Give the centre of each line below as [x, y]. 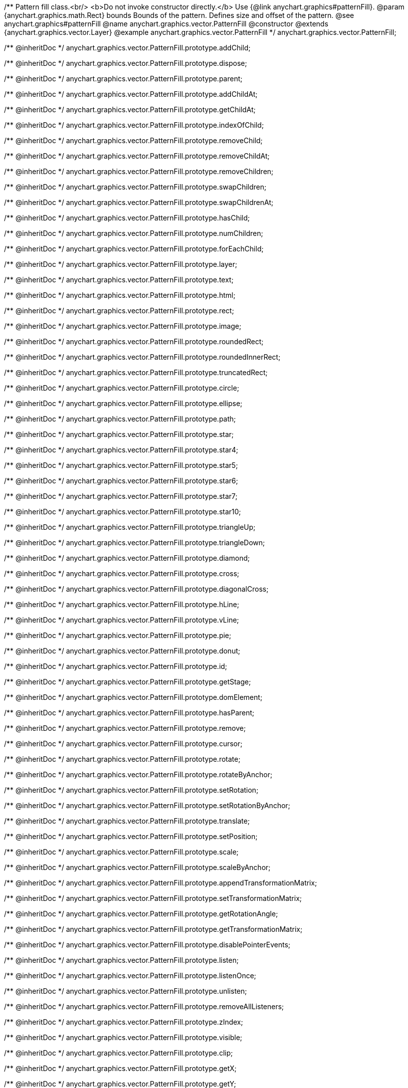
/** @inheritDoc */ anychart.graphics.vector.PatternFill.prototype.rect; [119, 311]
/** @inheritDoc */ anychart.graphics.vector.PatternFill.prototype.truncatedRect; [136, 372]
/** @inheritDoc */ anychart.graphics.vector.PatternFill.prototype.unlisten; [125, 991]
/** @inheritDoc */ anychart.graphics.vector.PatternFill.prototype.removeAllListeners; [144, 1006]
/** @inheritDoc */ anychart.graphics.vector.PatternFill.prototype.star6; [121, 481]
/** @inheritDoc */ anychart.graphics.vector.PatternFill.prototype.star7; [121, 496]
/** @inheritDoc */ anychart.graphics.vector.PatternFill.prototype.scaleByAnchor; [137, 867]
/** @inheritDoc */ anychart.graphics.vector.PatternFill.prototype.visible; [123, 1037]
